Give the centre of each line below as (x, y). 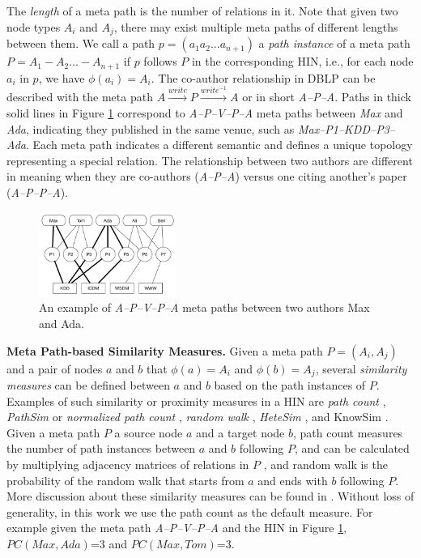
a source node (149, 432)
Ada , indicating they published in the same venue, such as (151, 128)
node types (34, 26)
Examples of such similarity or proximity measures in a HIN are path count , (196, 400)
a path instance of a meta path (334, 43)
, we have (62, 77)
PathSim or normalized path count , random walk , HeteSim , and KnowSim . (198, 417)
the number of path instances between (101, 448)
